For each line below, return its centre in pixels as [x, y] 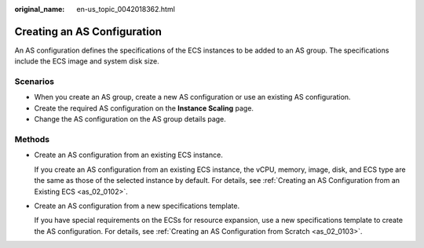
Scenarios [35, 82]
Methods [32, 139]
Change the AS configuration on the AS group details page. [130, 119]
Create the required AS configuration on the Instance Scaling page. [144, 108]
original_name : [40, 9]
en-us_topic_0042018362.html [126, 9]
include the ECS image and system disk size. [87, 61]
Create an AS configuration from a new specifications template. [137, 206]
